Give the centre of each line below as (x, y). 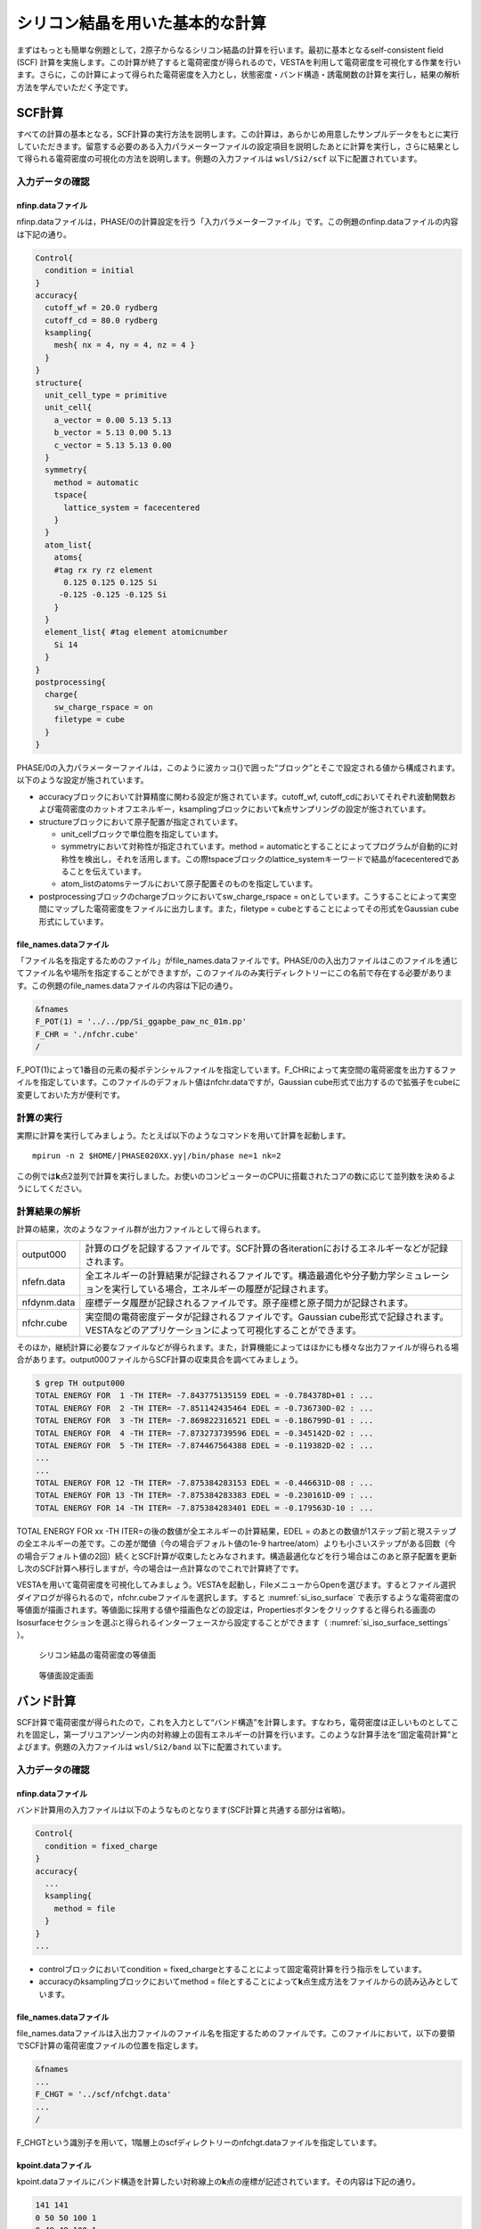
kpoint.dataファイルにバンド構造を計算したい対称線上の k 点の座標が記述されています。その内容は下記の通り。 (218, 2182)
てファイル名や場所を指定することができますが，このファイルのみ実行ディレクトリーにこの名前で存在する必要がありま (234, 973)
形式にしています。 (73, 921)
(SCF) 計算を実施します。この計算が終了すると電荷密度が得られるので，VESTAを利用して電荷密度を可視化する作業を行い (239, 62)
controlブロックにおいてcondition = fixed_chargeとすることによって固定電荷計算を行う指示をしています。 (232, 1969)
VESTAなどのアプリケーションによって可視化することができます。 (223, 1330)
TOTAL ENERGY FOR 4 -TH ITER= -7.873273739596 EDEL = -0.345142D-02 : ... (204, 1433)
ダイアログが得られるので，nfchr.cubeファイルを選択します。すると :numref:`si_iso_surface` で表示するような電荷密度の (238, 1597)
